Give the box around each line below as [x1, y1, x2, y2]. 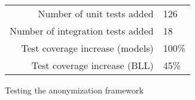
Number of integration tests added [10, 24, 154, 37]
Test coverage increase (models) [21, 41, 154, 55]
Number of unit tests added [38, 7, 154, 20]
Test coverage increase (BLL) [31, 58, 154, 72]
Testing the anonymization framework [5, 84, 144, 96]
